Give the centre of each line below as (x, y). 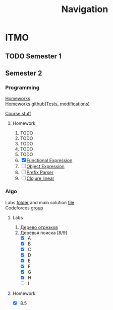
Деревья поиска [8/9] (44, 232)
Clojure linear (40, 178)
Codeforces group (24, 208)
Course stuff (18, 114)
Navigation (85, 9)
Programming (22, 88)
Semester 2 (24, 73)
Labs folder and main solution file (40, 202)
